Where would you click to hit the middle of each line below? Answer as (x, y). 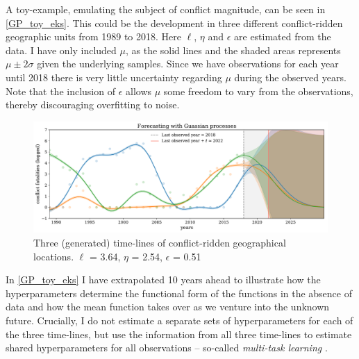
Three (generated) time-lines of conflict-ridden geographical (160, 242)
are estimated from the (283, 36)
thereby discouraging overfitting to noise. (93, 105)
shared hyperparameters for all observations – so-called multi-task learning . (167, 348)
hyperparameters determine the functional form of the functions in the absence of (179, 293)
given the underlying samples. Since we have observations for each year (188, 64)
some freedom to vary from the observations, (258, 91)
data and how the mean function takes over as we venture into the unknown (168, 307)
